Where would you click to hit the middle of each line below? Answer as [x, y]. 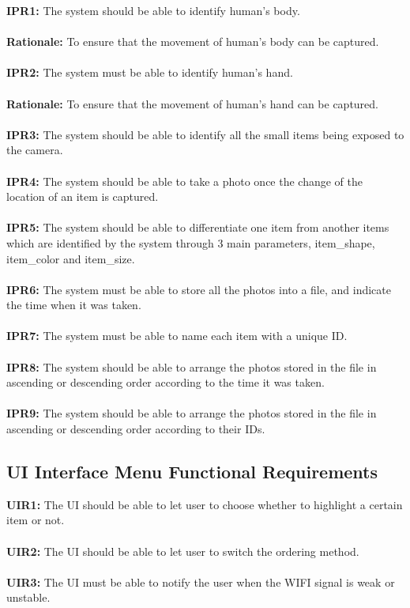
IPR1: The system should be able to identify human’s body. [153, 10]
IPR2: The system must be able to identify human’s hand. [150, 72]
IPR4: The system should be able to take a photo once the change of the [185, 181]
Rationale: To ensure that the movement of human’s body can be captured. [193, 42]
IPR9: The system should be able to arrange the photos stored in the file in [192, 413]
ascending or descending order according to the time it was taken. [166, 382]
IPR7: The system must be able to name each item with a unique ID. [177, 336]
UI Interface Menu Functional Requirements [192, 472]
